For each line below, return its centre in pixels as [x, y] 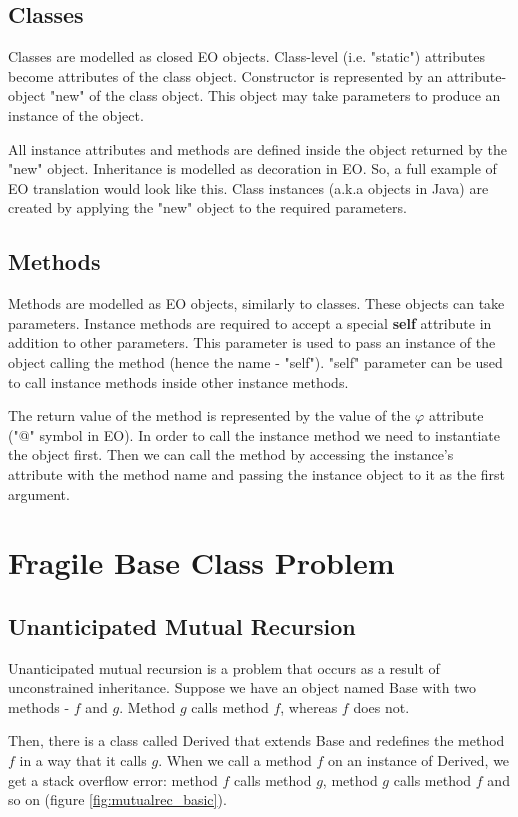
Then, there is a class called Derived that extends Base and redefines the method [256, 740]
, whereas [309, 706]
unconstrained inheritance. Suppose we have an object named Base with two [242, 687]
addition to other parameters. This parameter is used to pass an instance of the [252, 342]
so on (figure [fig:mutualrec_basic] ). [117, 799]
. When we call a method [235, 760]
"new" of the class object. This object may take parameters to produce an [275, 95]
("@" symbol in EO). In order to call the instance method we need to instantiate [254, 434]
